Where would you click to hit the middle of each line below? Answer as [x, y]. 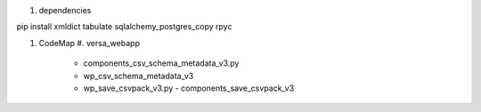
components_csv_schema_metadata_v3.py [161, 63]
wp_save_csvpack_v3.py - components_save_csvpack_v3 [189, 88]
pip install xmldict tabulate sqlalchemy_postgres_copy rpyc [124, 27]
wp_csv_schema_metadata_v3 [139, 76]
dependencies [65, 10]
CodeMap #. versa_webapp [89, 43]
